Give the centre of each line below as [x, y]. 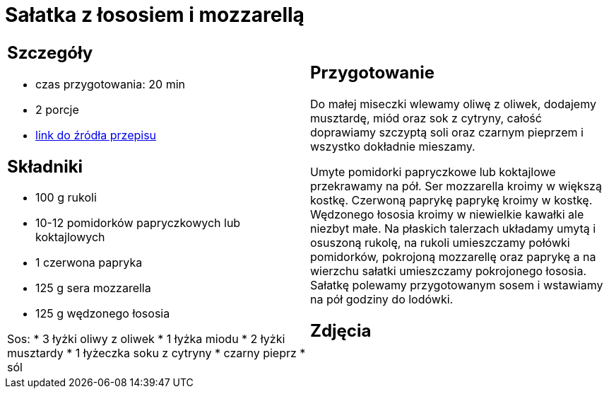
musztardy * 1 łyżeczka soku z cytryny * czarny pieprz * [156, 353]
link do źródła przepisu [96, 135]
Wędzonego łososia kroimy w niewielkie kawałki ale [447, 214]
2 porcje [57, 109]
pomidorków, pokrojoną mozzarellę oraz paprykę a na [453, 256]
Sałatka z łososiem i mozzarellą [155, 15]
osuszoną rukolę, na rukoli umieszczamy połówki [440, 242]
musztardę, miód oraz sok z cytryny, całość [426, 118]
